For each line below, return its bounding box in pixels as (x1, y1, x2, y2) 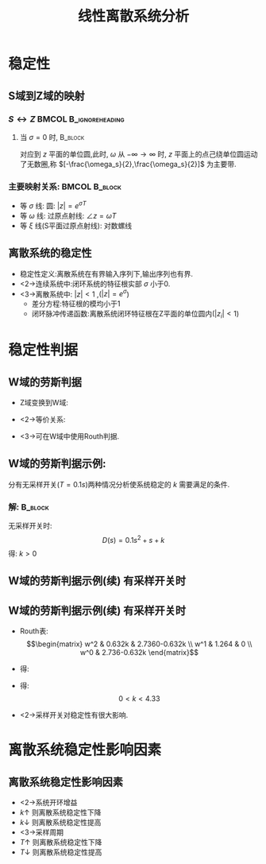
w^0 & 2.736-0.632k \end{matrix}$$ (79, 648, 199, 657)
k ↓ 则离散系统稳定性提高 (19, 818, 102, 827)
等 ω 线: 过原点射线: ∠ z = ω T (19, 211, 117, 220)
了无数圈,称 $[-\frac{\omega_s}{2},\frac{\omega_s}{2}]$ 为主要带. (19, 159, 237, 169)
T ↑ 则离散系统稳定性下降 (19, 838, 102, 847)
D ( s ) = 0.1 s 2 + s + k (102, 534, 165, 544)
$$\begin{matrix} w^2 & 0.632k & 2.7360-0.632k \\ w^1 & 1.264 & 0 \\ (26, 639, 253, 649)
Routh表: (19, 626, 49, 636)
